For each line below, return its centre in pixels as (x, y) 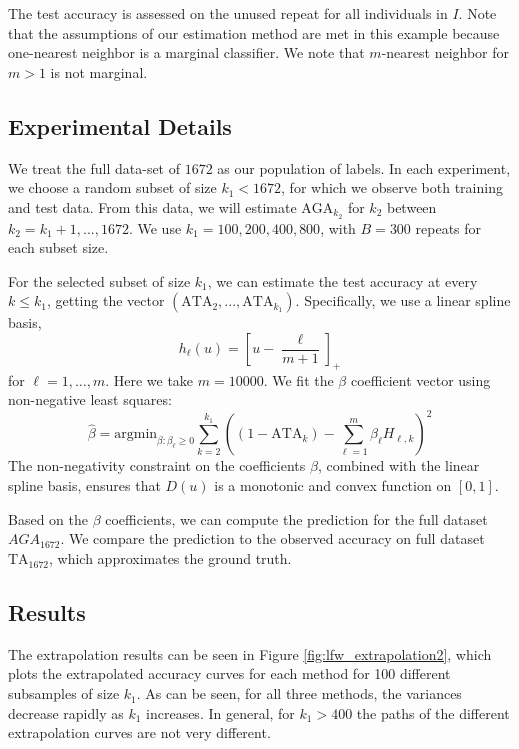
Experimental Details (120, 125)
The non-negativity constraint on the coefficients (157, 465)
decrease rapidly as (66, 712)
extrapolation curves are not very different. (139, 732)
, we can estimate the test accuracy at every (342, 280)
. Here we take (149, 379)
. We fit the (298, 379)
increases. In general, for (220, 712)
